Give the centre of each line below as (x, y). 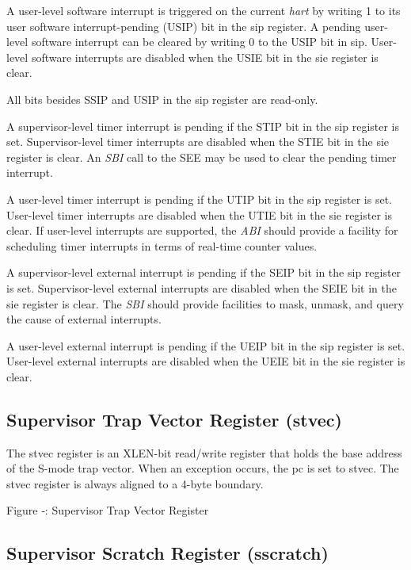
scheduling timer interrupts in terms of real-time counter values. (162, 245)
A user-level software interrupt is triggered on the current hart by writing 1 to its (204, 10)
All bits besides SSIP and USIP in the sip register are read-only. (162, 99)
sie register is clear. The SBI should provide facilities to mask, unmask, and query (205, 303)
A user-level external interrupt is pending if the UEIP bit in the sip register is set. (206, 345)
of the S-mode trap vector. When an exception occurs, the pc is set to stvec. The (203, 468)
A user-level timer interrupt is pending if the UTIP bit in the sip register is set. (199, 199)
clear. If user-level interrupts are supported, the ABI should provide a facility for (202, 230)
